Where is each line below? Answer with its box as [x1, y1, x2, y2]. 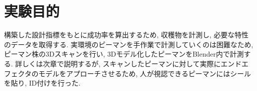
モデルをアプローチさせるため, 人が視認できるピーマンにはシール [38, 68, 251, 78]
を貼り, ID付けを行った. [4, 78, 81, 88]
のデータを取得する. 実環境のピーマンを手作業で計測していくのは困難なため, [4, 39, 254, 49]
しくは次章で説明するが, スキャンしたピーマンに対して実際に [22, 58, 221, 68]
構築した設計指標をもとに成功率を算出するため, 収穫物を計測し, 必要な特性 [4, 30, 249, 40]
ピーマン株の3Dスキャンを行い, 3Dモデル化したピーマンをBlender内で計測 [4, 49, 244, 59]
